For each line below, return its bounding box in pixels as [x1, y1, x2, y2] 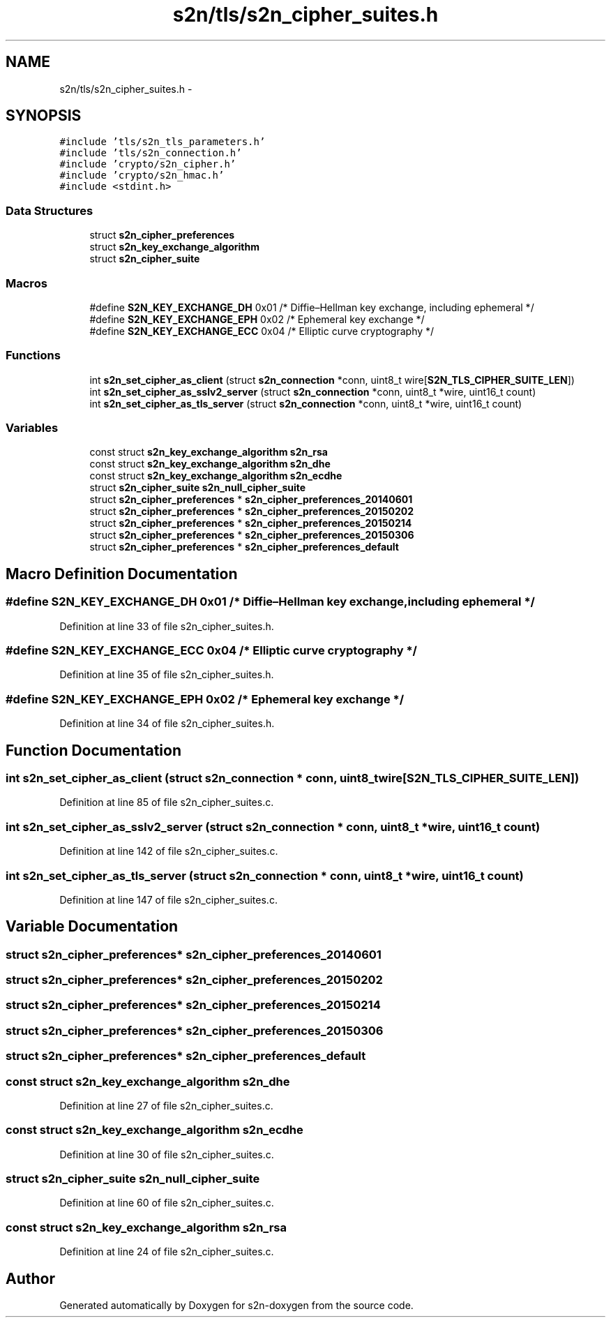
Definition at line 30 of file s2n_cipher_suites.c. [59, 1148, 274, 1160]
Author [6, 1269, 55, 1287]
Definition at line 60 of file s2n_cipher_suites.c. [59, 1197, 274, 1209]
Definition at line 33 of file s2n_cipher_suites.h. [59, 620, 274, 632]
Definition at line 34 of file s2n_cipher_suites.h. [59, 717, 275, 730]
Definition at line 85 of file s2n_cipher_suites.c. [59, 796, 274, 809]
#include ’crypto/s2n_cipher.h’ [59, 158, 236, 170]
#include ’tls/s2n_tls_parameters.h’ [59, 136, 266, 148]
